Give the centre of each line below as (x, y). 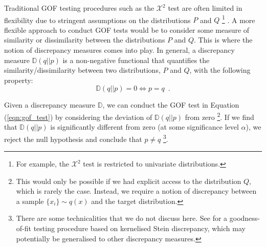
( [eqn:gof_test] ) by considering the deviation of (78, 117)
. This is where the (223, 40)
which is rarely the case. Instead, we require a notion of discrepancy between (136, 191)
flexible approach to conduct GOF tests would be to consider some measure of (127, 29)
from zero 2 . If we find (219, 116)
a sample (30, 201)
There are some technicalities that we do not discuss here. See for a (122, 218)
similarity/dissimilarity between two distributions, (82, 70)
